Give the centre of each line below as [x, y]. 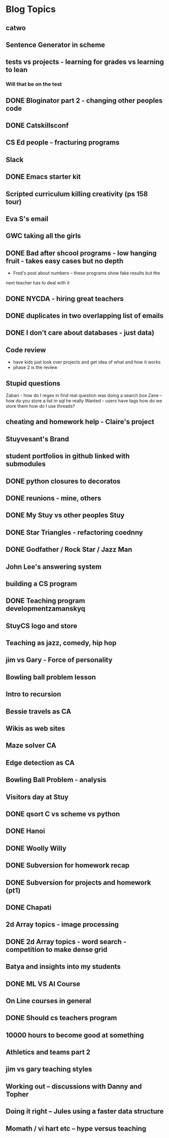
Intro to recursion [33, 694]
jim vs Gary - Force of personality [59, 660]
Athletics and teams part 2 [48, 1052]
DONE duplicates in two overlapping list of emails [85, 316]
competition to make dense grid [57, 950]
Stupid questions [33, 383]
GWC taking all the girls [43, 236]
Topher [17, 1094]
